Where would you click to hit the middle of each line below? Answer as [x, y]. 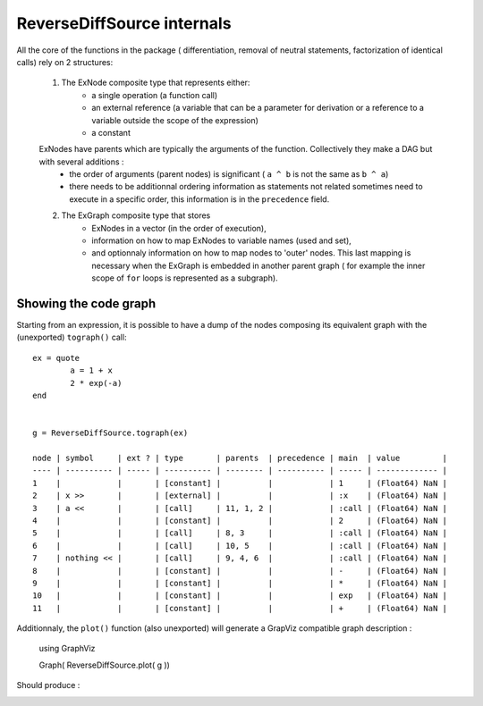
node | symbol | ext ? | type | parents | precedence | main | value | [240, 458]
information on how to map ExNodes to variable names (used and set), [222, 240]
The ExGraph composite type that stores [136, 215]
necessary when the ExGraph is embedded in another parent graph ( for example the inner [258, 265]
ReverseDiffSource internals [124, 23]
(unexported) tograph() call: [72, 337]
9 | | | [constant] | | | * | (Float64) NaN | [240, 583]
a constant [111, 132]
